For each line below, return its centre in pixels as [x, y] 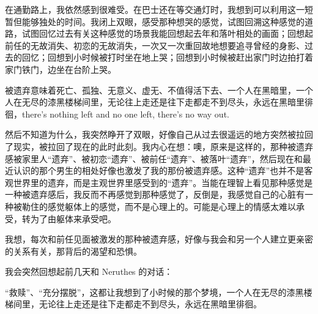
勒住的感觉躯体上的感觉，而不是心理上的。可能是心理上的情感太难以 [159, 206]
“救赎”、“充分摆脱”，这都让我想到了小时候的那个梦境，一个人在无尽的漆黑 [154, 292]
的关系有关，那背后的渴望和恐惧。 [73, 251]
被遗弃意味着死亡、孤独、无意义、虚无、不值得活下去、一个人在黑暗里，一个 [159, 90]
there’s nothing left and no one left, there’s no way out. [125, 114]
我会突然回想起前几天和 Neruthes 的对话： [89, 271]
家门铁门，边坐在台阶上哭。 [61, 69]
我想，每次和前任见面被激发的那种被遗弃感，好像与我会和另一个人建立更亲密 [159, 239]
